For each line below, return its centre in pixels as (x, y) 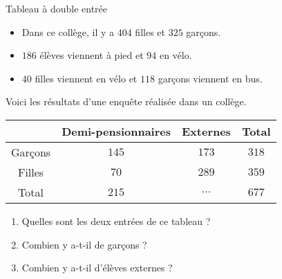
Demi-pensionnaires (116, 131)
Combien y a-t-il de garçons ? (84, 244)
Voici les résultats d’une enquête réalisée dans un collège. (126, 101)
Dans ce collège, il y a (68, 31)
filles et (150, 31)
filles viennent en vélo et (86, 78)
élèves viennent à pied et (92, 55)
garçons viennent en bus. (210, 78)
